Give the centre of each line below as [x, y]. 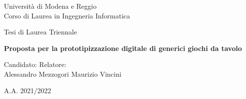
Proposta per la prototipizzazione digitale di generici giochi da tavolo [123, 48]
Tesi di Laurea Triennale [41, 32]
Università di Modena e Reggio [50, 6]
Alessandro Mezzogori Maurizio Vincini [63, 74]
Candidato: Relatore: [35, 64]
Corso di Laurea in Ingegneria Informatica [67, 15]
